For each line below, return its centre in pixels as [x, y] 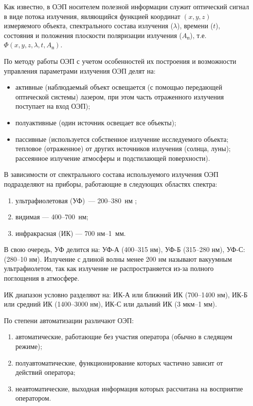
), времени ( [195, 26]
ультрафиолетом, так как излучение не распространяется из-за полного [109, 268]
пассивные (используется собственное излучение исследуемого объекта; [122, 139]
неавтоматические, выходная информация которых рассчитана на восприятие [129, 388]
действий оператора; [45, 372]
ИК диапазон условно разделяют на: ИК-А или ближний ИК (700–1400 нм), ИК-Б [126, 294]
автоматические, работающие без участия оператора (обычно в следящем [124, 337]
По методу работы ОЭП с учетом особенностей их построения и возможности [120, 61]
